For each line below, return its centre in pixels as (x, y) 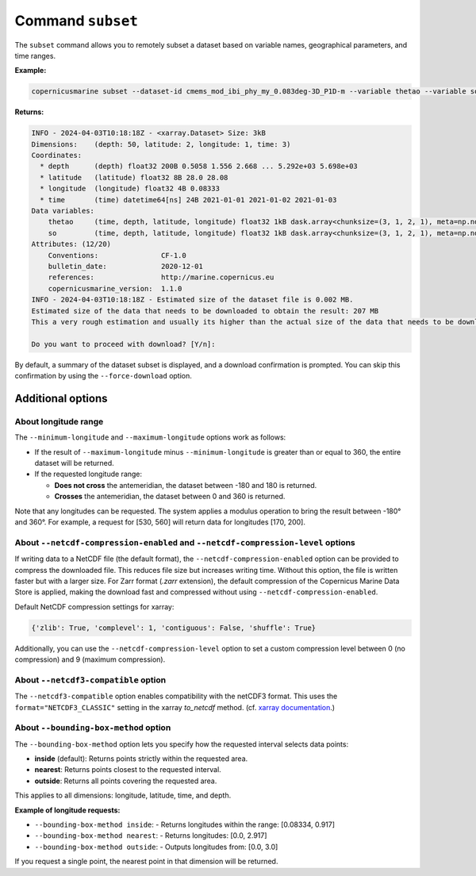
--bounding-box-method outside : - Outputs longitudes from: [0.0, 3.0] (156, 847)
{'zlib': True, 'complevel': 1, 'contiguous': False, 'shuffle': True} (174, 628)
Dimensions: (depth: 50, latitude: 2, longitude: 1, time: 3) (161, 144)
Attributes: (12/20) (71, 244)
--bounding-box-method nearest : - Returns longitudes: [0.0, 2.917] (151, 836)
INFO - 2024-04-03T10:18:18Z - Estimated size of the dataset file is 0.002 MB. (192, 300)
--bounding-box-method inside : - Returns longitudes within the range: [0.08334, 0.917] (185, 824)
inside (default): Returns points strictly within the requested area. (141, 759)
